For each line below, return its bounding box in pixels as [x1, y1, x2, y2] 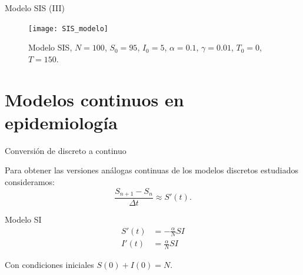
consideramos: [5, 175, 55, 187]
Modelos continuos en [5, 87, 184, 111]
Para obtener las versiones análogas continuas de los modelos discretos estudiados [5, 164, 298, 176]
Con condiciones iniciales [5, 259, 94, 271]
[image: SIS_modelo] [28, 24, 109, 33]
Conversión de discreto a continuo [5, 144, 126, 156]
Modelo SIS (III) [5, 2, 65, 14]
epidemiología [5, 110, 118, 134]
